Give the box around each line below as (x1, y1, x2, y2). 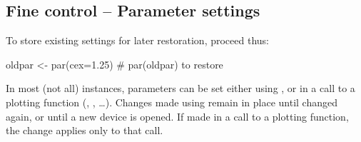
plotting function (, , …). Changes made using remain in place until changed (6, 94, 337, 109)
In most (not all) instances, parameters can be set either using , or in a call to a (6, 81, 355, 96)
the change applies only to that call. (6, 123, 163, 138)
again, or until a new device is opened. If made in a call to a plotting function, (6, 108, 349, 123)
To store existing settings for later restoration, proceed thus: (6, 33, 269, 48)
